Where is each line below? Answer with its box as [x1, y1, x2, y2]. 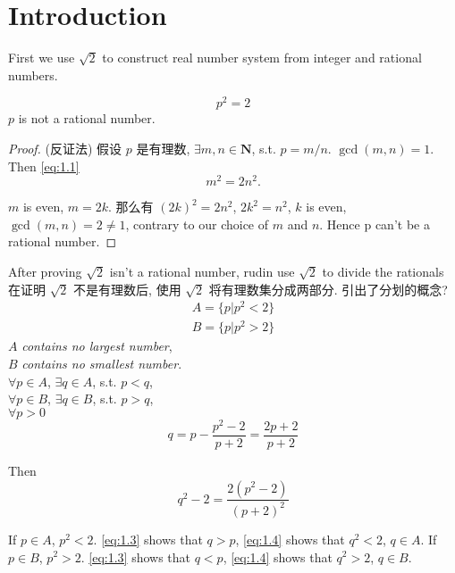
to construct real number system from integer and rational [102, 48, 422, 67]
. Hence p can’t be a [319, 214, 430, 233]
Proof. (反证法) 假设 [8, 138, 122, 157]
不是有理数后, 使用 [73, 279, 181, 298]
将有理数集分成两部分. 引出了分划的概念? [208, 279, 448, 298]
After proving [8, 262, 82, 281]
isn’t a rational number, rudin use [109, 262, 295, 281]
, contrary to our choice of [125, 214, 269, 233]
